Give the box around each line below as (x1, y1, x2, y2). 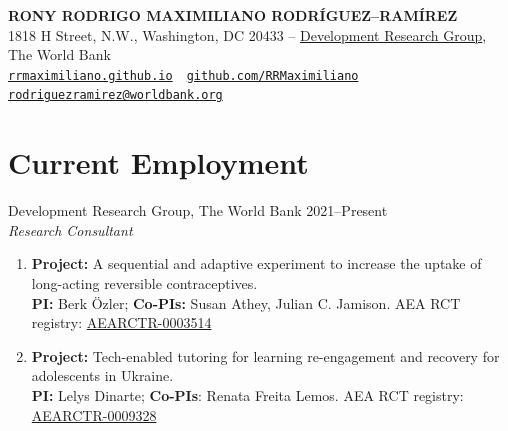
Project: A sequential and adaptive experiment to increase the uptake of (31, 253, 482, 274)
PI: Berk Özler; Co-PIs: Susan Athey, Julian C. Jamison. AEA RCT (31, 292, 461, 313)
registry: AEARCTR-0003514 (31, 312, 212, 333)
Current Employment (8, 142, 309, 183)
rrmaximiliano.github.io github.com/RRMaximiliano (8, 68, 359, 83)
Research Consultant (8, 219, 133, 240)
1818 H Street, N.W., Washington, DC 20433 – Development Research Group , (8, 24, 487, 45)
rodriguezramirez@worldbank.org (8, 88, 223, 103)
